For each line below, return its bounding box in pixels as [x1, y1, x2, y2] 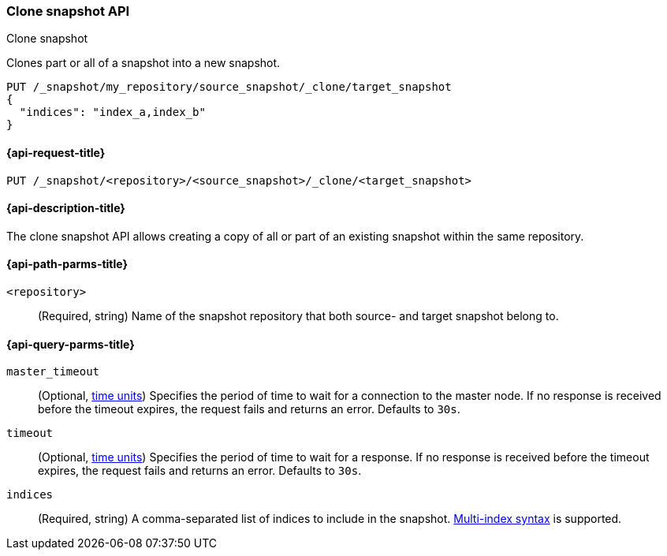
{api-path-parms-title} [6, 257, 129, 271]
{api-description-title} [6, 201, 125, 215]
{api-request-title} [6, 145, 106, 159]
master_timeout [6, 365, 100, 379]
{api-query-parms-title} [6, 337, 135, 351]
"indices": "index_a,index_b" [19, 106, 206, 119]
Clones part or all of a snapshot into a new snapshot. [6, 56, 281, 70]
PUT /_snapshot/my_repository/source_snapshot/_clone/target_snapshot [6, 80, 452, 94]
